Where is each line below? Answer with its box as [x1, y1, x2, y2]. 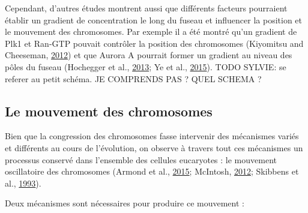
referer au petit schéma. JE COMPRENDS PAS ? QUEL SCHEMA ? [5, 72, 262, 85]
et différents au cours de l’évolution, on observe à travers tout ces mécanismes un [5, 141, 303, 154]
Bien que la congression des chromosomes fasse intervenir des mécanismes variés [5, 130, 299, 142]
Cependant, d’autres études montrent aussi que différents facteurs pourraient [5, 2, 288, 14]
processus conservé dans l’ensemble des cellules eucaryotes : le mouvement [5, 153, 277, 166]
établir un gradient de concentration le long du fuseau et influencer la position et [5, 13, 303, 26]
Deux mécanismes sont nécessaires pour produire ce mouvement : [5, 197, 244, 209]
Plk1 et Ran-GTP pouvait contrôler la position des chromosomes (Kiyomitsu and [5, 37, 304, 49]
